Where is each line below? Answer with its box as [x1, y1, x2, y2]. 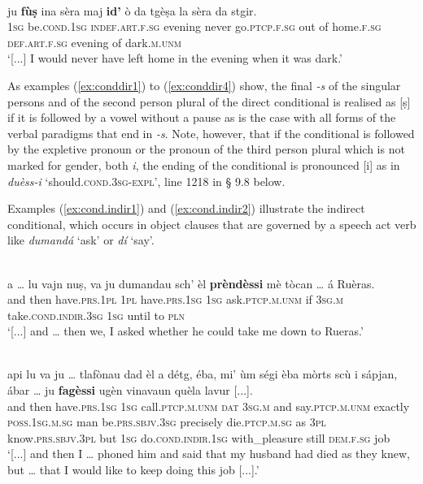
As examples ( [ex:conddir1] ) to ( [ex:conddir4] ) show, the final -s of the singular [7, 76, 401, 93]
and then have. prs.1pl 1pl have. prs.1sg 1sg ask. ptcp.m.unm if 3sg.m [7, 291, 343, 308]
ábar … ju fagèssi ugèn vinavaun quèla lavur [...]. [7, 382, 253, 399]
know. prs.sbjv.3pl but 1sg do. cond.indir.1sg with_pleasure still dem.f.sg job [7, 429, 390, 446]
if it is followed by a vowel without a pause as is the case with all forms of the [7, 109, 396, 126]
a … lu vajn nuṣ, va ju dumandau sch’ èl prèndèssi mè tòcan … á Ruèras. [7, 274, 375, 292]
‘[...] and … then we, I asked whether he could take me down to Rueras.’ [7, 322, 364, 339]
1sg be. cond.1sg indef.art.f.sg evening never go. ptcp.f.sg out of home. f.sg [7, 18, 382, 35]
